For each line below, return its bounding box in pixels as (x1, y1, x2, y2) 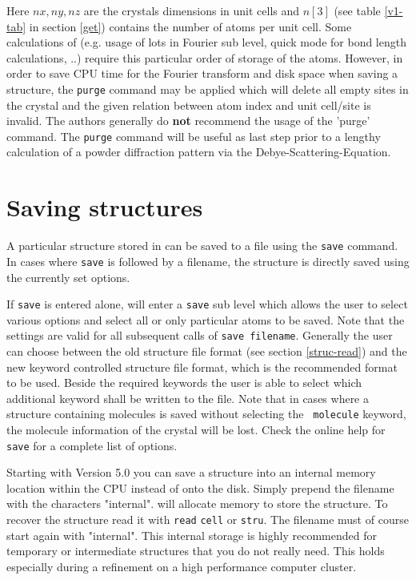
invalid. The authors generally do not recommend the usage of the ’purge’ (6, 112, 370, 129)
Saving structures (6, 191, 203, 224)
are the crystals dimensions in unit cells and (83, 2, 300, 18)
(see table (334, 2, 381, 18)
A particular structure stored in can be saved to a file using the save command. (6, 237, 398, 254)
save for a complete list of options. (6, 437, 178, 453)
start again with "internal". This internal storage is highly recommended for (6, 526, 377, 543)
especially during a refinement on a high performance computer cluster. (6, 558, 357, 574)
